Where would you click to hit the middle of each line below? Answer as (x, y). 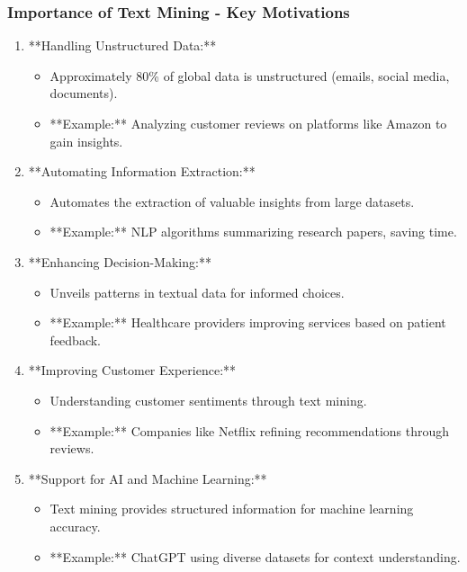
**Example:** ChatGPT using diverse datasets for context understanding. (255, 556)
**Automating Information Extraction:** (142, 171)
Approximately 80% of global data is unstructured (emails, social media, (250, 75)
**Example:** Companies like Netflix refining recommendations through (250, 430)
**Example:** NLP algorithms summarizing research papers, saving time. (253, 232)
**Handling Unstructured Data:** (122, 45)
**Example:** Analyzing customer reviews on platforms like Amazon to (248, 123)
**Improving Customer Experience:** (132, 370)
